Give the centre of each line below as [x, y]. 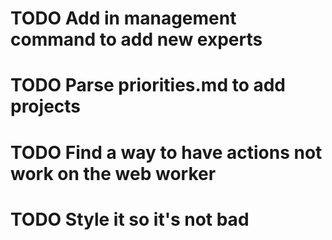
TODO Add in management [123, 18]
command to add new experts [136, 39]
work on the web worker [113, 173]
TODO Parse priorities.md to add [148, 85]
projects [46, 106]
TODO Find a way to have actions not [166, 152]
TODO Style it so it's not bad [130, 219]
